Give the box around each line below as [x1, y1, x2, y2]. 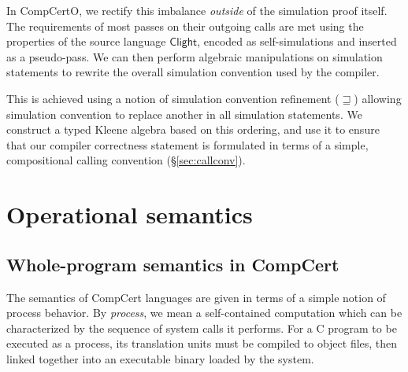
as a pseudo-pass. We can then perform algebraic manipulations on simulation [6, 48, 383, 64]
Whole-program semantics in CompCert [6, 252, 339, 276]
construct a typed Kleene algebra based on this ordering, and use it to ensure [6, 121, 380, 138]
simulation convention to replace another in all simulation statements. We [6, 105, 362, 122]
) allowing [354, 90, 402, 106]
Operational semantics [6, 198, 253, 230]
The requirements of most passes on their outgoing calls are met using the [6, 17, 364, 34]
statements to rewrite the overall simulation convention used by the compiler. [6, 64, 380, 80]
